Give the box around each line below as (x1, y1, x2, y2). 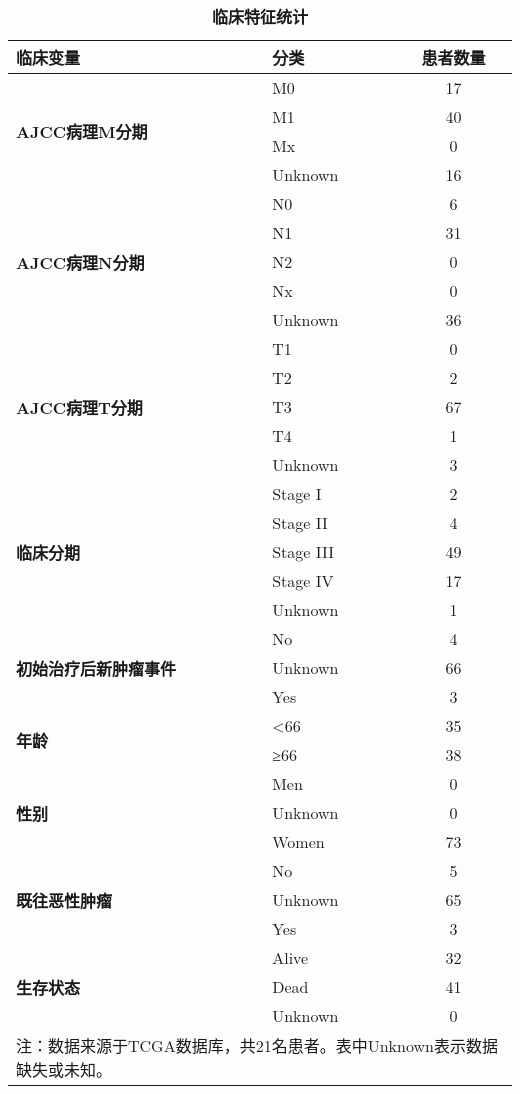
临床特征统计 (211, 5, 308, 28)
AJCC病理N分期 (16, 250, 145, 274)
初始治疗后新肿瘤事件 (16, 656, 177, 680)
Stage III (272, 540, 334, 563)
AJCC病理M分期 (16, 120, 148, 143)
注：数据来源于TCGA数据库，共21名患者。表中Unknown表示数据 (16, 1034, 498, 1057)
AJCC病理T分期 (16, 395, 143, 419)
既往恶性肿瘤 (16, 888, 113, 912)
